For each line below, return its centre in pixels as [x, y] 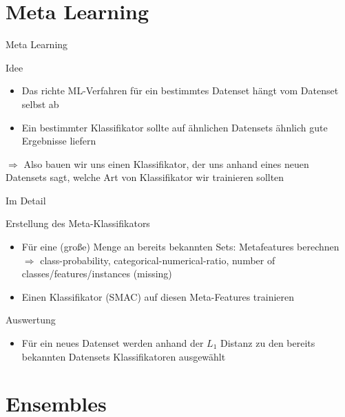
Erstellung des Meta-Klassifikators [78, 223]
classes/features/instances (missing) [97, 274]
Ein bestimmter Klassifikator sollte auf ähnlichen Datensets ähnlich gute [175, 127]
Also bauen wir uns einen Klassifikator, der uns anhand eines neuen [166, 163]
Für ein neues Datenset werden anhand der [113, 343]
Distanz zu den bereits [268, 343]
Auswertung [31, 320]
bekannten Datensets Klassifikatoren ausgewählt [124, 356]
